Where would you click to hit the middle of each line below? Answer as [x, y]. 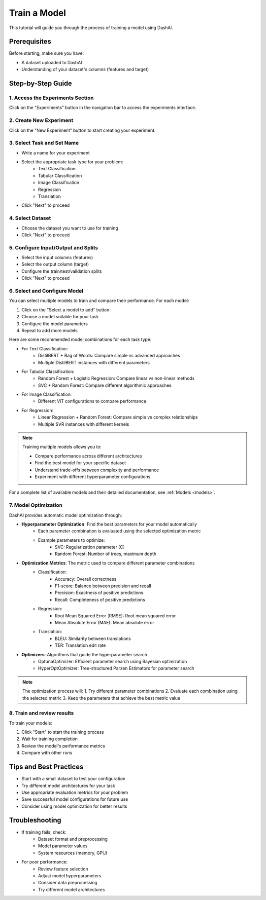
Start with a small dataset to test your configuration [73, 779]
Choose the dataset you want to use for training [70, 228]
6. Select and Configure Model [46, 291]
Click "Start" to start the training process [63, 732]
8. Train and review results [41, 713]
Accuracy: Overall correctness [86, 579]
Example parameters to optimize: [72, 540]
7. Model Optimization [36, 505]
